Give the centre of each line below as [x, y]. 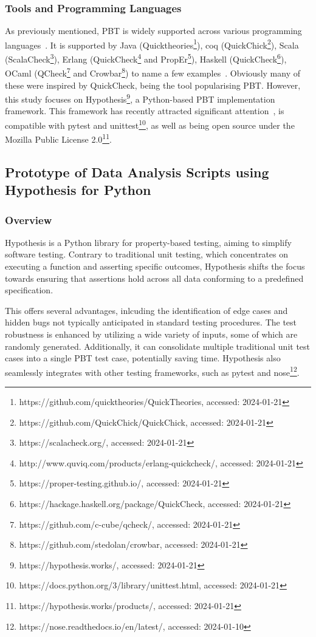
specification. [29, 290]
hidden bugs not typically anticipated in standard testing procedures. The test [151, 322]
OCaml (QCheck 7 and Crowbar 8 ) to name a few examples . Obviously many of [153, 72]
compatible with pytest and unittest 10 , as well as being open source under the [150, 124]
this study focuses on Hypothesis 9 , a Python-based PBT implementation [140, 98]
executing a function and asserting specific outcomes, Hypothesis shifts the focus [155, 266]
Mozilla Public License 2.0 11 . [58, 138]
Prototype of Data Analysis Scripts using [137, 172]
